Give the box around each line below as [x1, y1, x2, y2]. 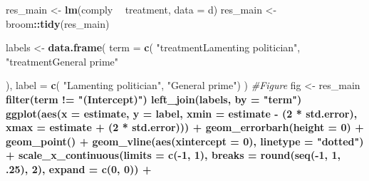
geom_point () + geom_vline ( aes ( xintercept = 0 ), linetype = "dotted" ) [6, 133, 364, 148]
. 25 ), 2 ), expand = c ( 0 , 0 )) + [6, 161, 152, 176]
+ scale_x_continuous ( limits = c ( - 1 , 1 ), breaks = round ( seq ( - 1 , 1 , [6, 148, 341, 162]
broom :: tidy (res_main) [6, 16, 110, 31]
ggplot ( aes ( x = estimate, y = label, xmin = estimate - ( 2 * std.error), [6, 105, 358, 120]
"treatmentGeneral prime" [6, 53, 119, 68]
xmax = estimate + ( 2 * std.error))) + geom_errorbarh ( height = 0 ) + [6, 120, 364, 135]
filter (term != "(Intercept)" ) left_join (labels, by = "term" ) [6, 91, 302, 106]
